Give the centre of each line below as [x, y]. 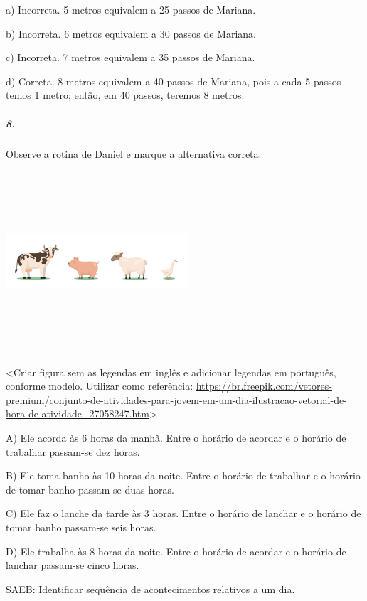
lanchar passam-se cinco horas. [73, 565]
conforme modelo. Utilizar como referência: [100, 386]
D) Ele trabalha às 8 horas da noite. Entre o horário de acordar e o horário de [176, 551]
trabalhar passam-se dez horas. [73, 451]
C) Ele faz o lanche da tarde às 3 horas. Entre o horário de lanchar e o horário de [183, 513]
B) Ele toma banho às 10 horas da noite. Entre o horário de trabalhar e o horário [183, 475]
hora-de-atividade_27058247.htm [78, 414]
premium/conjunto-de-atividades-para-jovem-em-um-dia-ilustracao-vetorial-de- [176, 399]
